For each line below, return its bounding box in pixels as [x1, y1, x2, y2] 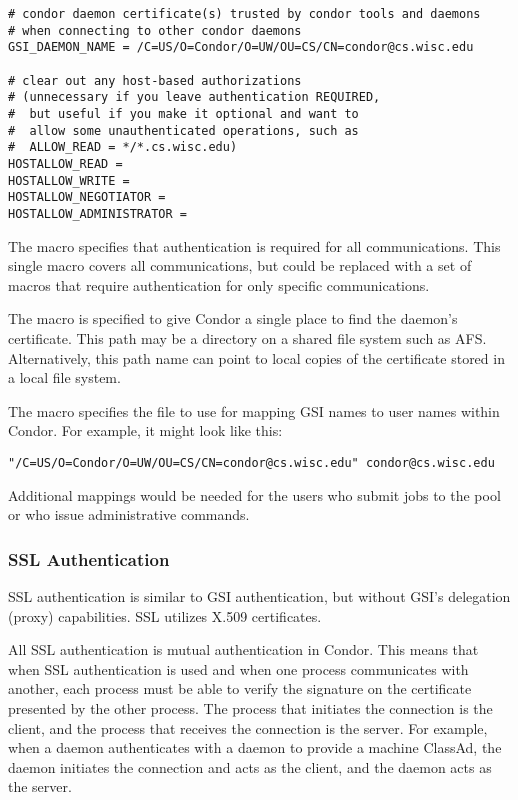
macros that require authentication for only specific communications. [8, 274, 430, 295]
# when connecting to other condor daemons [8, 23, 302, 38]
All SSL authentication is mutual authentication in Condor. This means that [8, 639, 479, 660]
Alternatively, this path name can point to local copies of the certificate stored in [8, 347, 505, 368]
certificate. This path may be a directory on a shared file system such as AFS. [8, 327, 487, 348]
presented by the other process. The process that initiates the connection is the [8, 697, 493, 718]
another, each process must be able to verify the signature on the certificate [8, 678, 472, 699]
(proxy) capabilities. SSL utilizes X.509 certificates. [8, 605, 322, 626]
